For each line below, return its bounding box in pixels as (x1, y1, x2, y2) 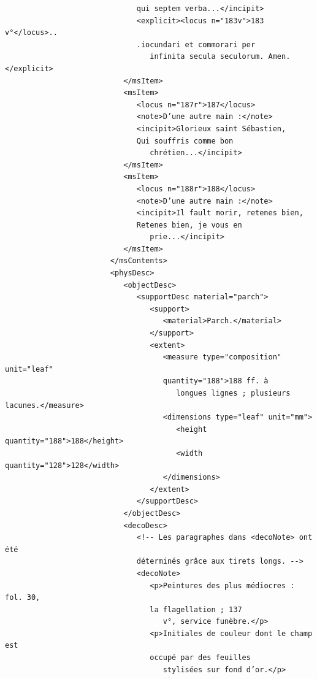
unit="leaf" (5, 364, 53, 374)
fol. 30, (5, 593, 40, 602)
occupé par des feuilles (150, 653, 251, 662)
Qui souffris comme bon (136, 136, 234, 145)
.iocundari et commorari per (136, 40, 256, 49)
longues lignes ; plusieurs (176, 389, 291, 397)
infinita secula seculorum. (150, 52, 264, 61)
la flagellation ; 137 (150, 605, 242, 614)
